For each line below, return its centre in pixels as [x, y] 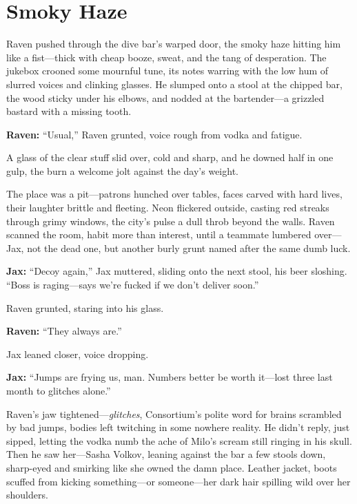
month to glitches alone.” [59, 390]
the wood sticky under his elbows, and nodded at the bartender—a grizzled [165, 97]
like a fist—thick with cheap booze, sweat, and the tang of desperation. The [166, 57]
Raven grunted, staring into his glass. [85, 307]
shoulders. [27, 495]
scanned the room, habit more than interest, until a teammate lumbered [159, 234]
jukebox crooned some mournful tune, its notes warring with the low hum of [167, 71]
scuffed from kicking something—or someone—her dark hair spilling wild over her [178, 481]
